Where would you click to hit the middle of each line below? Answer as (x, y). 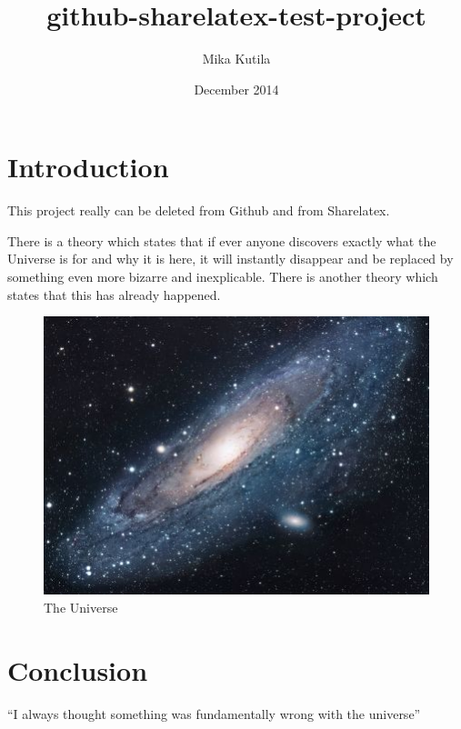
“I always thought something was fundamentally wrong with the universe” (214, 713)
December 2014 (236, 89)
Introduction (88, 167)
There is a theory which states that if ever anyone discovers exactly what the (222, 240)
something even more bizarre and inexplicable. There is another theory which (223, 277)
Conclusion (78, 669)
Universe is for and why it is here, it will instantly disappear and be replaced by (230, 259)
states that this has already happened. (114, 294)
